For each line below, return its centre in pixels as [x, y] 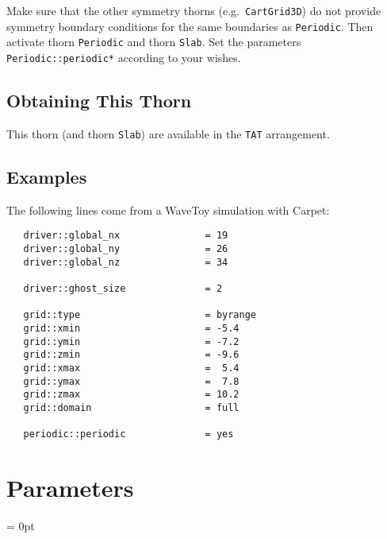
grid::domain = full [131, 407]
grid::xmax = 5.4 [131, 368]
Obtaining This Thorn [99, 101]
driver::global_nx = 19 [126, 236]
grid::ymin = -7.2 [131, 341]
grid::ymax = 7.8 [131, 381]
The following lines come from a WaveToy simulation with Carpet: [168, 209]
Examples [47, 176]
